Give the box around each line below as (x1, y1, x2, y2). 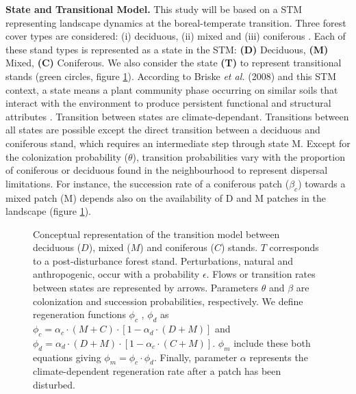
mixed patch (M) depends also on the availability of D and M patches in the (5, 190, 326, 205)
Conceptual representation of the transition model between (33, 226, 280, 241)
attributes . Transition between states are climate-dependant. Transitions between (5, 109, 349, 123)
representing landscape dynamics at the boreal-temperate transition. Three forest (5, 15, 346, 29)
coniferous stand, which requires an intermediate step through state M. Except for (5, 135, 351, 150)
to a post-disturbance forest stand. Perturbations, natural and (33, 253, 294, 267)
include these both (233, 335, 311, 350)
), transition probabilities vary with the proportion (132, 149, 345, 163)
